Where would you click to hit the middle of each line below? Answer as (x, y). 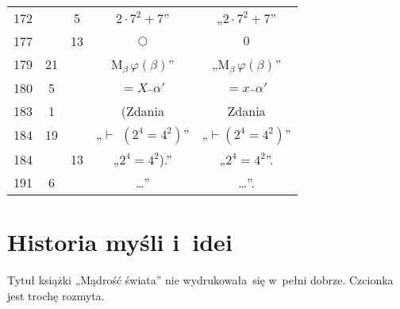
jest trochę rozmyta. (56, 295)
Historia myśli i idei (120, 242)
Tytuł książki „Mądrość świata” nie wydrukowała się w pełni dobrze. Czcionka (200, 280)
